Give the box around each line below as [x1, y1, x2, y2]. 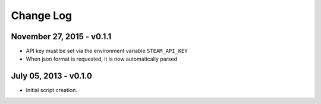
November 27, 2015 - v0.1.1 [11, 31, 112, 42]
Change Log [11, 9, 73, 22]
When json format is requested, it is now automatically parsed [26, 55, 178, 62]
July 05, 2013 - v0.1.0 [11, 71, 92, 81]
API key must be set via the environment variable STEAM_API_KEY [26, 48, 188, 55]
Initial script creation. [26, 87, 77, 94]
